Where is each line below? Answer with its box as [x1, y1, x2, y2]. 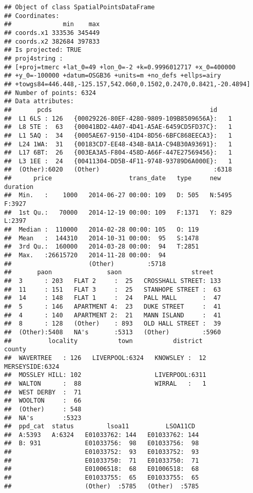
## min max [4, 21, 100, 28]
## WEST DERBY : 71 [4, 388, 82, 396]
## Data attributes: [4, 98, 74, 105]
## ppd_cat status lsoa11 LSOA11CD [4, 423, 196, 430]
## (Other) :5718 [4, 260, 166, 268]
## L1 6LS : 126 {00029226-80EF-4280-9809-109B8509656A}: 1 [4, 115, 232, 122]
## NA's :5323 [4, 414, 82, 422]
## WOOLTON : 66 [4, 397, 82, 405]
